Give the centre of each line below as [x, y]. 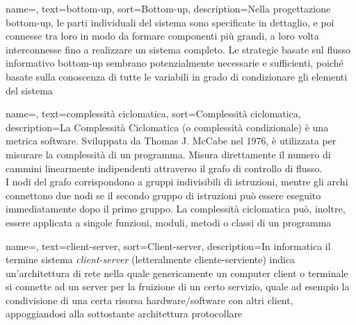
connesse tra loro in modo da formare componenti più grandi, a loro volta [162, 36]
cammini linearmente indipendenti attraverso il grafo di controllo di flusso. [164, 168]
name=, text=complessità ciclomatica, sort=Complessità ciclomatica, [153, 114]
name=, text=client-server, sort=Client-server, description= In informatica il [168, 245]
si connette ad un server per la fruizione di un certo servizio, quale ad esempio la [178, 286]
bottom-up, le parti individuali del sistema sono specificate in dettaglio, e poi [170, 22]
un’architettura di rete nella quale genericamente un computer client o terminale [177, 273]
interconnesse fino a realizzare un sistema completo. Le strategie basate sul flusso [178, 49]
